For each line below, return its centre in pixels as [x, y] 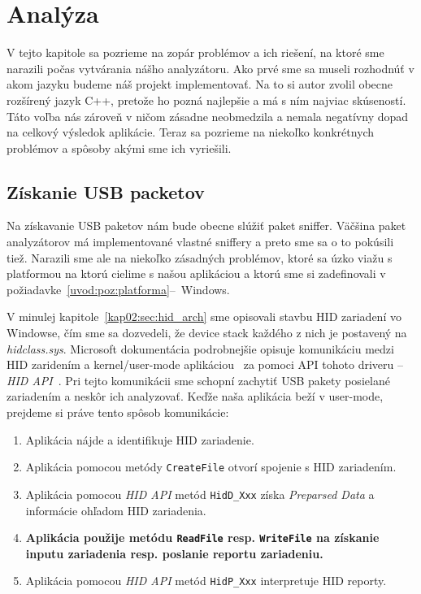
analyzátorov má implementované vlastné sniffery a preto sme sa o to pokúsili [200, 242]
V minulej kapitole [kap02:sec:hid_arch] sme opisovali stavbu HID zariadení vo [204, 317]
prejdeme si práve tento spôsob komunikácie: [118, 412]
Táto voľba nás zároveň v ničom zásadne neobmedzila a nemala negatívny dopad [208, 116]
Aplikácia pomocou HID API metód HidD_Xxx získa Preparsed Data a [200, 494]
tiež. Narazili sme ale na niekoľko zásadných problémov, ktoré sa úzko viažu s [200, 257]
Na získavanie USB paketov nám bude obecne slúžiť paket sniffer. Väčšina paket [206, 225]
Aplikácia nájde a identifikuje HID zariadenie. [140, 439]
